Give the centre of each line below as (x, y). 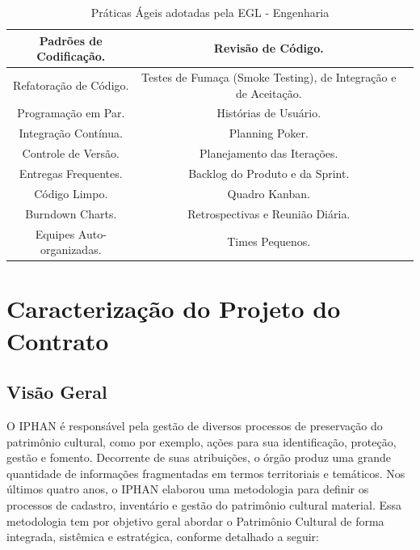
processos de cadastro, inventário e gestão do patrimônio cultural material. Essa (204, 504)
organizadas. (71, 250)
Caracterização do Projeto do (174, 309)
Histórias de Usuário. (269, 113)
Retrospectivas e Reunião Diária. (269, 213)
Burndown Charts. (71, 213)
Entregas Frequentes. (71, 173)
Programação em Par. (71, 113)
